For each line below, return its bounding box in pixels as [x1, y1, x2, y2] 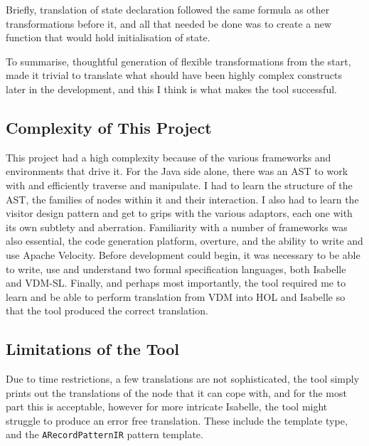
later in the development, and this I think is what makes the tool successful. [6, 81, 337, 96]
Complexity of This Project [6, 116, 212, 138]
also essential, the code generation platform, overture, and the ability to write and [6, 233, 363, 248]
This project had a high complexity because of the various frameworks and [6, 149, 331, 164]
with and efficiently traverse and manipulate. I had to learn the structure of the [6, 177, 353, 192]
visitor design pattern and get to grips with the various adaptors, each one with [6, 206, 353, 221]
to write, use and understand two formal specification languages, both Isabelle [6, 261, 346, 276]
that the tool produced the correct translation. [6, 303, 208, 318]
